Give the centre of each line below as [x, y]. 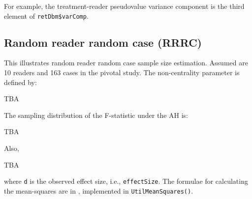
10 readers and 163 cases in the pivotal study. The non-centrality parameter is [122, 72]
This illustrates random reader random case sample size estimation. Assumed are [126, 63]
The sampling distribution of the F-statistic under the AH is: [96, 115]
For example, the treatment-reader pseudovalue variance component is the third [124, 6]
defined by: [20, 82]
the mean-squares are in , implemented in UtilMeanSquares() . [99, 190]
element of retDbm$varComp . [46, 15]
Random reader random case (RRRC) [103, 42]
